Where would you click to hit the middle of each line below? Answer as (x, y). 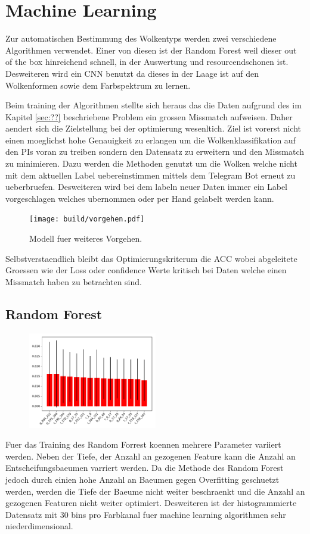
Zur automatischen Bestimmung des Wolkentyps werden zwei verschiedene (141, 38)
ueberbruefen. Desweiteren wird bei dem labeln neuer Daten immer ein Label (147, 187)
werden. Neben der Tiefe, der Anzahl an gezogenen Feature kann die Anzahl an (151, 456)
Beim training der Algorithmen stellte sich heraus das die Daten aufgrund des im (154, 105)
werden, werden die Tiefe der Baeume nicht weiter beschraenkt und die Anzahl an (155, 491)
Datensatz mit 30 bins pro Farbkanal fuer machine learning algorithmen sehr (146, 514)
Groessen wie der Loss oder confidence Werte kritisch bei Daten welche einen (146, 270)
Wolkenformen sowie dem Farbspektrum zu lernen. (98, 85)
